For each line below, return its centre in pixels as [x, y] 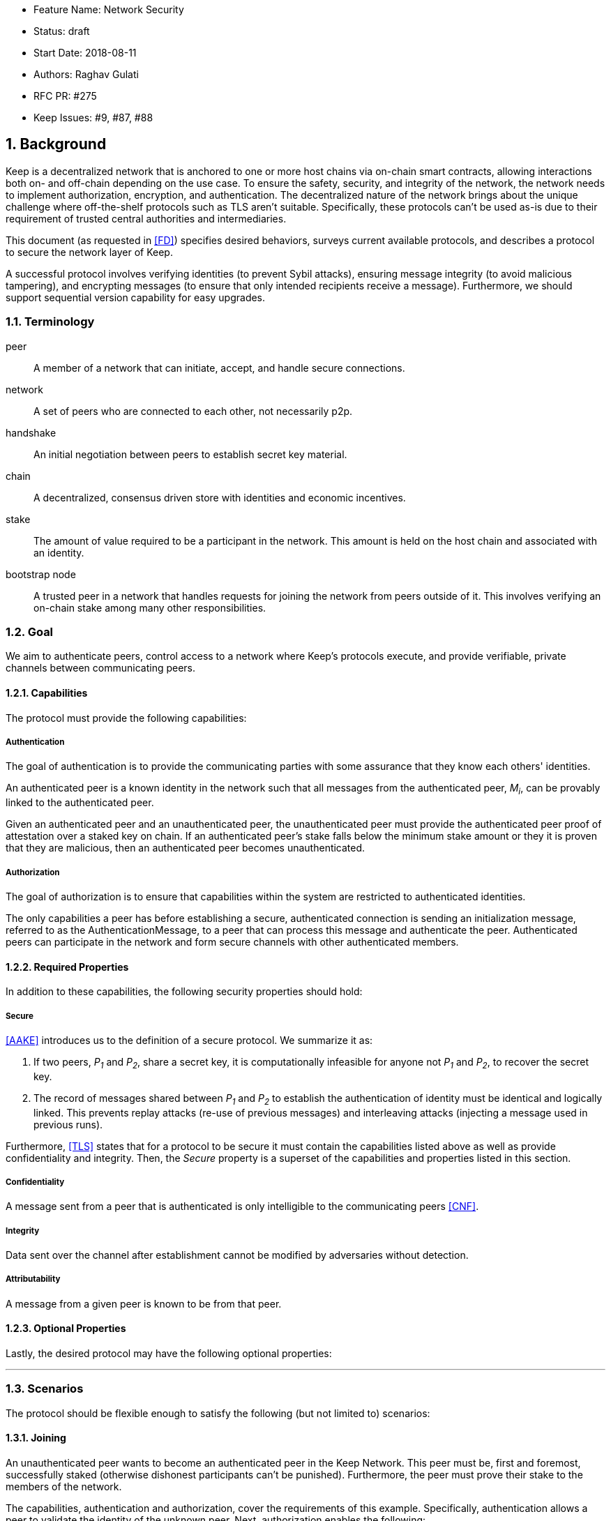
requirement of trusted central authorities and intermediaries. [146, 218]
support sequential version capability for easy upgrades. [136, 297]
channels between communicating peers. [101, 668]
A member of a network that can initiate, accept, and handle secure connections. [219, 368]
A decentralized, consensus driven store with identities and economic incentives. [220, 497]
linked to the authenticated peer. [80, 803]
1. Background [56, 144]
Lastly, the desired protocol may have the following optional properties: [169, 1354]
